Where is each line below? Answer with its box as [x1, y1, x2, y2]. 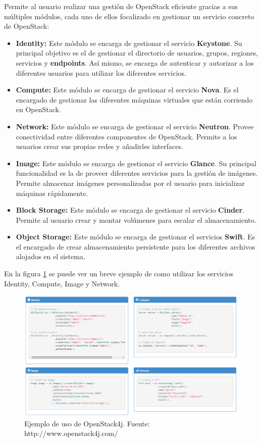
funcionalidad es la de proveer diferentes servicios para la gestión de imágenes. [16, 168, 258, 178]
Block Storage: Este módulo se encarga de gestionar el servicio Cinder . [16, 205, 244, 215]
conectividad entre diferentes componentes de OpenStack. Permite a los [16, 131, 237, 141]
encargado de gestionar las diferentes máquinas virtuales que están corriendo [16, 94, 253, 105]
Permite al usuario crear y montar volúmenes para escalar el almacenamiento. [16, 214, 256, 225]
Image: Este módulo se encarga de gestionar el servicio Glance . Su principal [16, 158, 256, 168]
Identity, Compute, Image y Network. [4, 278, 120, 288]
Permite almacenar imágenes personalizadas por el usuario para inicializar [16, 177, 245, 188]
